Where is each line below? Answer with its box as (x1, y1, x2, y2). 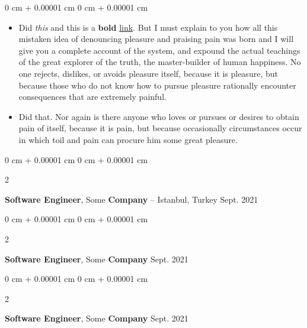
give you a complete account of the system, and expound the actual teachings (18, 44, 300, 56)
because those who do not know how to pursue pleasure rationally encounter (18, 79, 296, 91)
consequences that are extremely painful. (18, 90, 167, 103)
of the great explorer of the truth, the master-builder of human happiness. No (18, 56, 301, 68)
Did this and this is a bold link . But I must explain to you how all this (18, 21, 278, 33)
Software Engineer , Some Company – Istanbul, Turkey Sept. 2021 (5, 193, 258, 205)
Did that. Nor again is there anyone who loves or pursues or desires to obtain (18, 110, 299, 122)
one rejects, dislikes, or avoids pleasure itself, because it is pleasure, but (18, 67, 278, 79)
